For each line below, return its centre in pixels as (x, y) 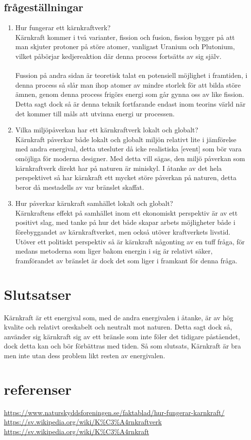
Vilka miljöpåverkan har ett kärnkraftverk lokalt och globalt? (107, 130)
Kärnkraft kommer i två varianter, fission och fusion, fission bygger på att (125, 37)
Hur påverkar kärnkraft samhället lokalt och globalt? (94, 203)
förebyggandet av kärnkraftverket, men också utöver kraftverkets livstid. (123, 232)
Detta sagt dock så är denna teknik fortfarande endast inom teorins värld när (130, 103)
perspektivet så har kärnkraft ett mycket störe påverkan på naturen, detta (126, 177)
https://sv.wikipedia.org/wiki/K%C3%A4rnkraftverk (83, 422)
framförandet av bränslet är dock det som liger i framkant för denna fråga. (126, 260)
